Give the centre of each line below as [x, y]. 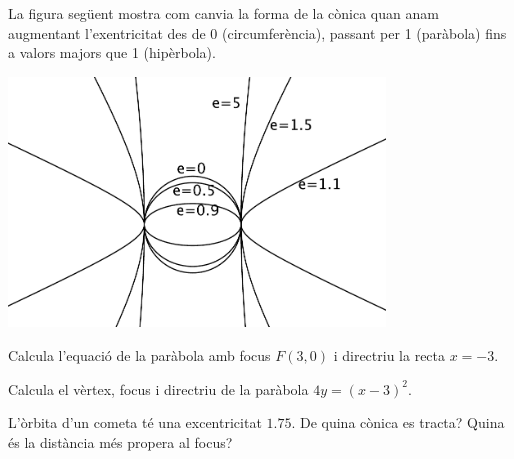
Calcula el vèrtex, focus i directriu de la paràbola [158, 388]
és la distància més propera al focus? [120, 441]
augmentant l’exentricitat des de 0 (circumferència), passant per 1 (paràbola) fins [257, 32]
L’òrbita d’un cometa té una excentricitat [135, 422]
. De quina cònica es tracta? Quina [398, 422]
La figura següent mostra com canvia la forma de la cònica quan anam [223, 13]
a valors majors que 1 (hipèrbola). [112, 52]
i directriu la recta [389, 355]
